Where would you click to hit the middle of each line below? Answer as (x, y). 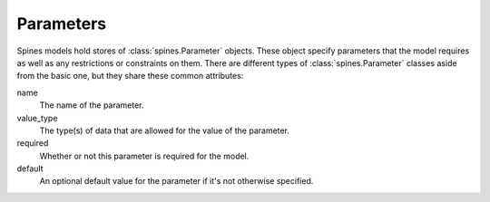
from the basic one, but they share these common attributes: (130, 76)
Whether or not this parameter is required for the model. (144, 156)
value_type (37, 118)
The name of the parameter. (92, 105)
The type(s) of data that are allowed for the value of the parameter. (165, 130)
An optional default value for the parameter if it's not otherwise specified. (176, 181)
